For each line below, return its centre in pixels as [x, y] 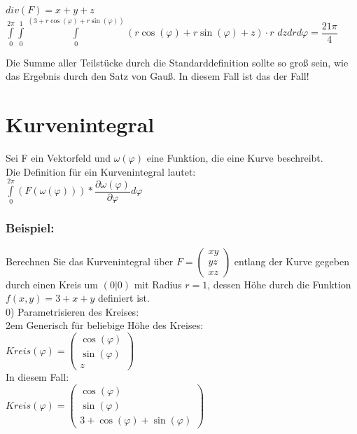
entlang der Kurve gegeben [292, 261]
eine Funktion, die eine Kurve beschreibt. [235, 158]
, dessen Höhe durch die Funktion [279, 284]
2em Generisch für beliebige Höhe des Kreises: [105, 325]
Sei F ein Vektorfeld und [58, 158]
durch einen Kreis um [52, 284]
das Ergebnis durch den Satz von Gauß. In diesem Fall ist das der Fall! [157, 76]
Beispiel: [30, 228]
